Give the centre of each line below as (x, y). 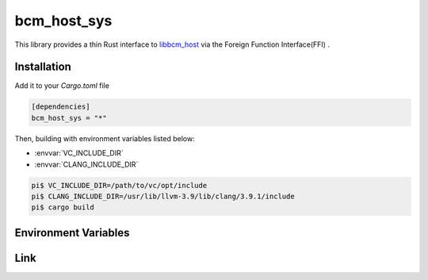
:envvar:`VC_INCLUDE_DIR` (79, 153)
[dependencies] (61, 107)
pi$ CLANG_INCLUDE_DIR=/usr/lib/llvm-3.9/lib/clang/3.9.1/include (163, 196)
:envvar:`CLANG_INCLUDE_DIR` (86, 164)
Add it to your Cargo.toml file (62, 86)
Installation (43, 67)
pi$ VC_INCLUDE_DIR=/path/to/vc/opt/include (119, 185)
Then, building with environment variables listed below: (105, 138)
